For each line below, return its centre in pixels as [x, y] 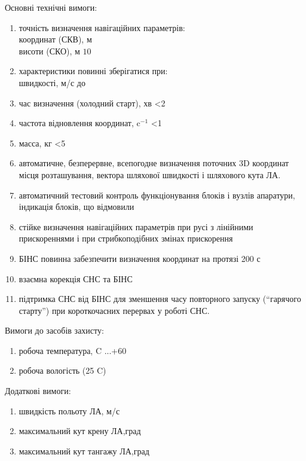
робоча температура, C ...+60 [73, 350]
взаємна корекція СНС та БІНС [76, 278]
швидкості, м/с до [52, 82]
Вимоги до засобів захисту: [54, 330]
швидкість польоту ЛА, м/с [69, 410]
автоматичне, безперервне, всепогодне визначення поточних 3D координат [154, 163]
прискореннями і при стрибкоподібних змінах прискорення [126, 238]
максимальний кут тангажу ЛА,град [84, 451]
